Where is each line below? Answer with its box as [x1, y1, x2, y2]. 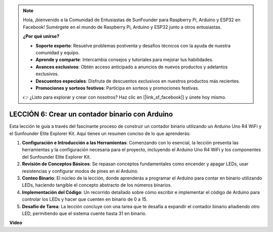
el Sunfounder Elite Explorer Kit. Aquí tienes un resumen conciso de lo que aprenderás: [9, 130, 191, 136]
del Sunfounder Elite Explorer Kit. [22, 154, 91, 160]
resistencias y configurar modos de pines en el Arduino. [22, 168, 139, 174]
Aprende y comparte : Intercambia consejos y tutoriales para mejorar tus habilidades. [35, 57, 213, 63]
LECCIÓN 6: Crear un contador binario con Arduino [9, 110, 173, 119]
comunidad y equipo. [35, 50, 80, 56]
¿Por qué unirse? [23, 33, 60, 39]
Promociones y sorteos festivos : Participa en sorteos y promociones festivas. [35, 85, 199, 91]
